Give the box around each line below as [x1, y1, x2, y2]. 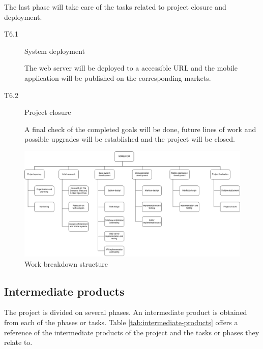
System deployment [24, 45, 85, 56]
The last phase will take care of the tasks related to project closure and [4, 2, 226, 12]
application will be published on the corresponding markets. [24, 72, 211, 83]
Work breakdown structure [24, 258, 108, 269]
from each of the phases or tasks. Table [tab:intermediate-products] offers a [4, 316, 238, 327]
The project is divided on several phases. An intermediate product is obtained [4, 307, 247, 318]
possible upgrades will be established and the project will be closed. [24, 134, 235, 144]
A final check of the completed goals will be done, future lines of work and [24, 123, 256, 134]
